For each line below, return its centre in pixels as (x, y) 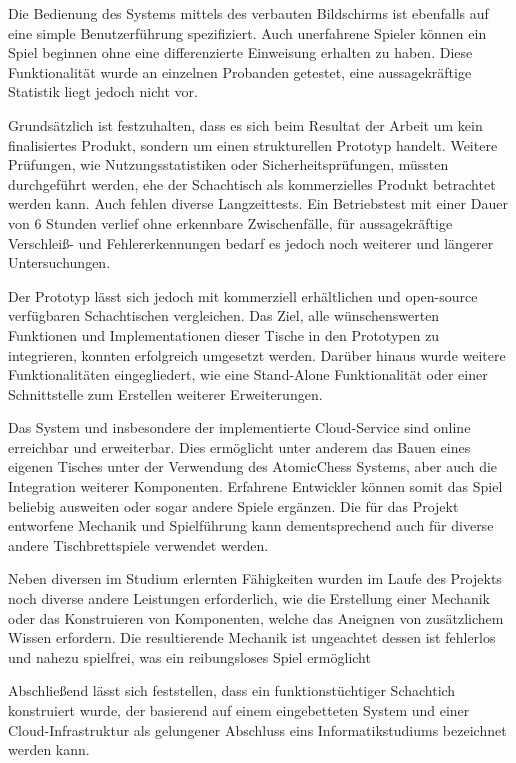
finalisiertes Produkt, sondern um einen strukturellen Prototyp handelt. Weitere (253, 144)
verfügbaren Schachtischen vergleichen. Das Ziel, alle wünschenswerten (224, 315)
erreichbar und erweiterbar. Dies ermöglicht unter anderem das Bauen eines (239, 446)
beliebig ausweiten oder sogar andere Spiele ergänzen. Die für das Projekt (233, 505)
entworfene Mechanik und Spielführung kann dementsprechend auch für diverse (251, 525)
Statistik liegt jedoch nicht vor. (103, 91)
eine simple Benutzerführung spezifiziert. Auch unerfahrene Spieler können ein (247, 32)
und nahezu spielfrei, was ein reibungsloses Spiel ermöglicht (189, 656)
